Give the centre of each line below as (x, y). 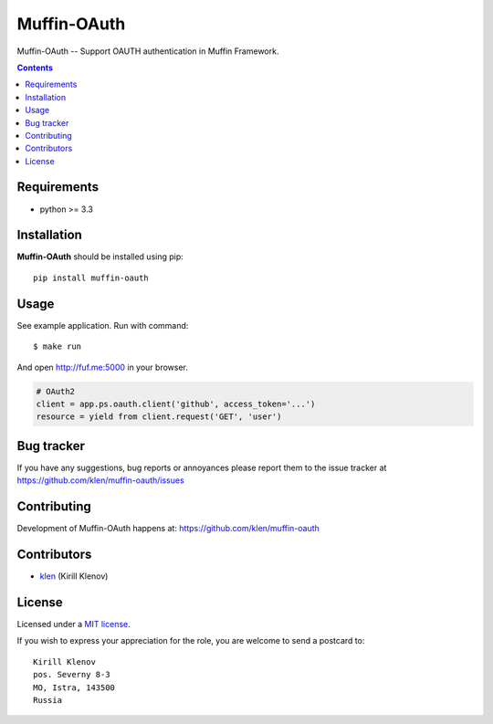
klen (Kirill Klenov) (74, 576)
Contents (35, 68)
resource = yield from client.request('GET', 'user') (159, 417)
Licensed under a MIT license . (74, 624)
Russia (48, 700)
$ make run (58, 346)
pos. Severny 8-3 (72, 675)
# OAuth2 (56, 391)
